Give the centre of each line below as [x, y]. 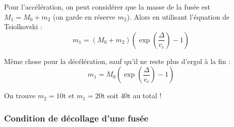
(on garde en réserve [84, 16]
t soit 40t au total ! [132, 96]
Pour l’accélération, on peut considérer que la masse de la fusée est [107, 7]
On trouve [20, 96]
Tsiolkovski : [23, 26]
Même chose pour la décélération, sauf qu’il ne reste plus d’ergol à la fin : [117, 61]
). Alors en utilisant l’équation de [178, 16]
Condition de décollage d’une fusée [76, 118]
